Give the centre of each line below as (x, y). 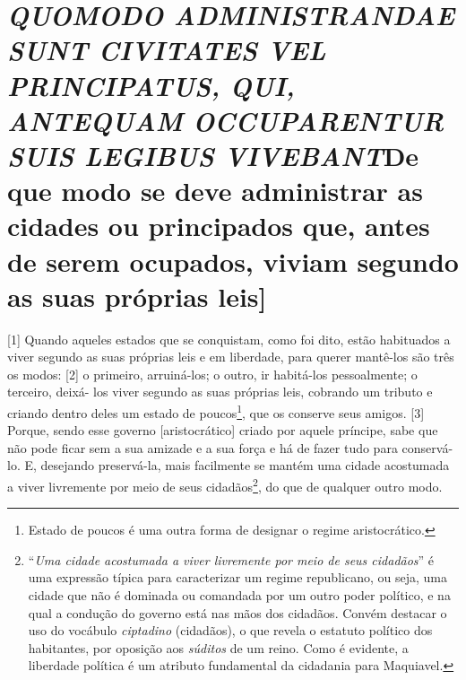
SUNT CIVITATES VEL (167, 50)
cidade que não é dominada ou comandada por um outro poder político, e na (239, 595)
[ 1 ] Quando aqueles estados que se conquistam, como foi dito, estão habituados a (229, 339)
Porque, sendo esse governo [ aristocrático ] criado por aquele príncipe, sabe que (223, 430)
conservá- (427, 447)
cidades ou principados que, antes (219, 226)
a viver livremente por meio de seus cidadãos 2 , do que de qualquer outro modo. (225, 485)
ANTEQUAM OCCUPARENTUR (226, 120)
